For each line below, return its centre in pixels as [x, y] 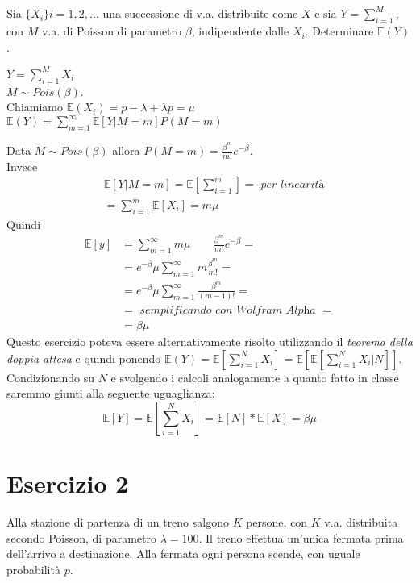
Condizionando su [50, 377]
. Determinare [339, 31]
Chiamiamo [35, 107]
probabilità [33, 569]
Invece [22, 166]
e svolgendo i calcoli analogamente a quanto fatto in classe [255, 377]
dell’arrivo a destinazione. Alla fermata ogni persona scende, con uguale [183, 554]
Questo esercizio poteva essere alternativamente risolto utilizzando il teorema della [210, 341]
